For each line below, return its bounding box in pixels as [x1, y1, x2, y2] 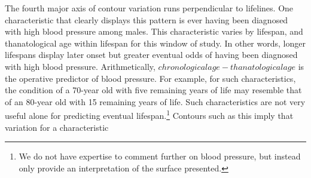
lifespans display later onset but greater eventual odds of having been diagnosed [5, 48, 298, 61]
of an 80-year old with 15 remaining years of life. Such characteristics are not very [5, 95, 306, 108]
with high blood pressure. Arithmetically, [5, 60, 155, 72]
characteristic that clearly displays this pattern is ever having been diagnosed [5, 13, 288, 26]
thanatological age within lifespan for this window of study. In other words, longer [5, 36, 306, 49]
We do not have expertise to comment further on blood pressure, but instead [19, 150, 301, 162]
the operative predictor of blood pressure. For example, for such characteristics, [5, 72, 296, 84]
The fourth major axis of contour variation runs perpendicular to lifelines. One [5, 2, 294, 14]
